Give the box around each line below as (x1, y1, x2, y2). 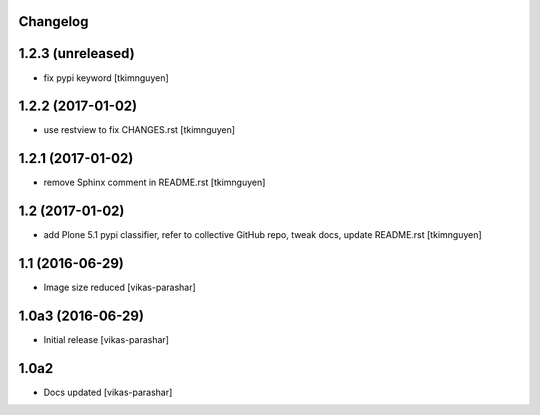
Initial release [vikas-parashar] (43, 334, 170, 346)
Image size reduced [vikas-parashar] (43, 281, 197, 294)
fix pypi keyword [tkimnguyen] (43, 71, 169, 84)
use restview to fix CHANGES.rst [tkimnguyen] (43, 124, 235, 136)
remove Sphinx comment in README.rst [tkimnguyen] (43, 176, 266, 189)
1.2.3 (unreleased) (18, 45, 135, 62)
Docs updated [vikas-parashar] (43, 386, 173, 398)
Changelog (18, 13, 89, 30)
